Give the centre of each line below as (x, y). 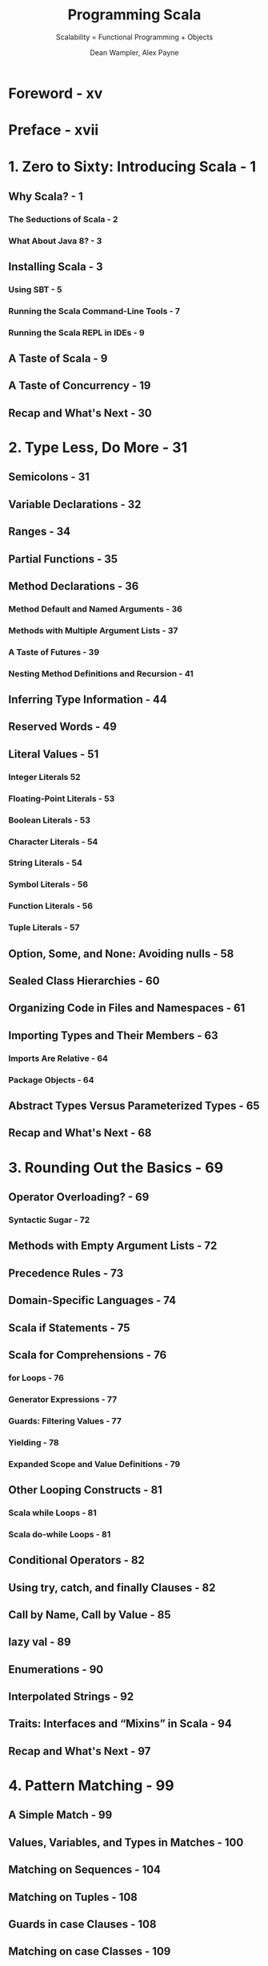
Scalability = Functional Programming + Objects (134, 37)
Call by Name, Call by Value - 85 (90, 1615)
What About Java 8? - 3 (55, 241)
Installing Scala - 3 (56, 266)
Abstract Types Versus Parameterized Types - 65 (134, 1106)
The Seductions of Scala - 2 (63, 219)
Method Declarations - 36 (74, 586)
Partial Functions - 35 (63, 559)
